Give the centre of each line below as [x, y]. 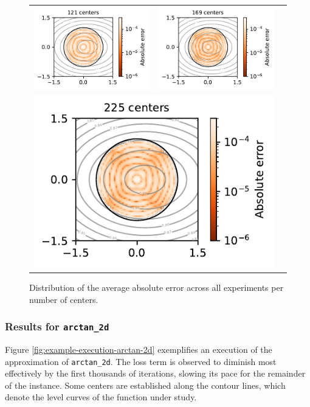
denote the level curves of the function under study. [101, 397]
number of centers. [64, 299]
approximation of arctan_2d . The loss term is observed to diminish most [141, 361]
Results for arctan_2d [57, 326]
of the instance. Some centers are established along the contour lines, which [145, 385]
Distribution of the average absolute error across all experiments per [157, 287]
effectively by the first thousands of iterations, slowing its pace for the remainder [155, 373]
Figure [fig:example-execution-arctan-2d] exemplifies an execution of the [139, 349]
